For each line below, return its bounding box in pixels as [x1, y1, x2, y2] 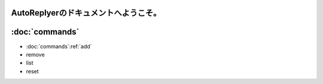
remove [26, 51, 45, 58]
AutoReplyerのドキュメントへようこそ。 [11, 8, 161, 18]
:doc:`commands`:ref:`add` [26, 42, 92, 50]
